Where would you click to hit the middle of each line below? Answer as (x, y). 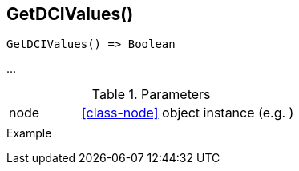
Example (29, 133)
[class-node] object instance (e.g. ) (188, 113)
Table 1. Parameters (151, 95)
